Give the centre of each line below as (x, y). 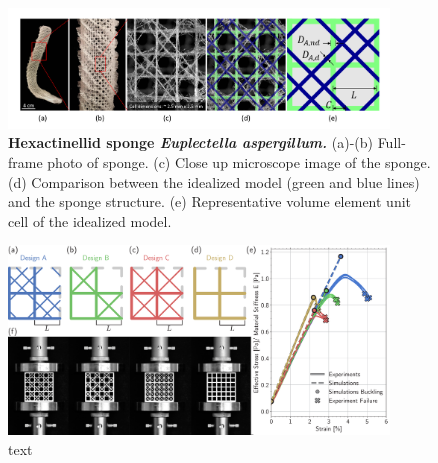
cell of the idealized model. (90, 220)
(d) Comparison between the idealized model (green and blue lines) (214, 181)
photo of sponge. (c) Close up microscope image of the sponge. (239, 162)
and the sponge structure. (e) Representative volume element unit (210, 201)
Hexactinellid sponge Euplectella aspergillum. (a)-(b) (190, 142)
